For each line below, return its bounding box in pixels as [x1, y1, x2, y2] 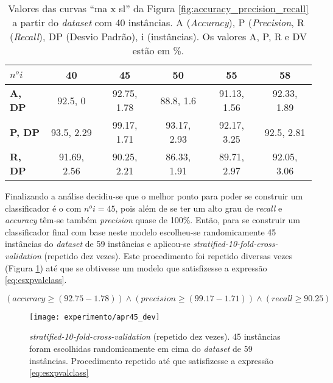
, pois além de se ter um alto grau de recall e [115, 201, 282, 214]
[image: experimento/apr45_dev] [29, 312, 160, 321]
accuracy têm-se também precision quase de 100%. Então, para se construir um [5, 213, 300, 226]
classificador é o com [5, 201, 82, 214]
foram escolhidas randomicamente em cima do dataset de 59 [29, 342, 253, 354]
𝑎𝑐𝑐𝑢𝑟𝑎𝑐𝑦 [12, 294, 46, 303]
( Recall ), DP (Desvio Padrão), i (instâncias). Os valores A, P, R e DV [9, 29, 307, 43]
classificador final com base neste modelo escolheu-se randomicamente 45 [5, 225, 276, 238]
